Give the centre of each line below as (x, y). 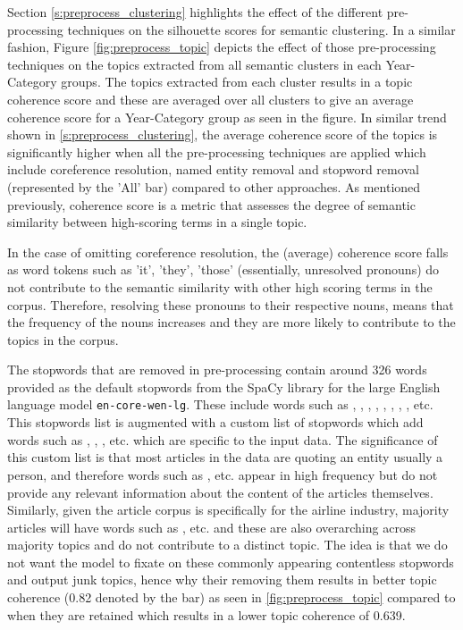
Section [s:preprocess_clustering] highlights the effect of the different (195, 12)
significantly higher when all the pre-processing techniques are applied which (217, 151)
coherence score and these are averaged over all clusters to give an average (210, 99)
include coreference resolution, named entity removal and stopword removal (213, 169)
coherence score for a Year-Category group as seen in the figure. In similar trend (227, 117)
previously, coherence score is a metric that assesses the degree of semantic (211, 204)
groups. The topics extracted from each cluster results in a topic (237, 82)
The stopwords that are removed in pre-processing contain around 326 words (217, 370)
